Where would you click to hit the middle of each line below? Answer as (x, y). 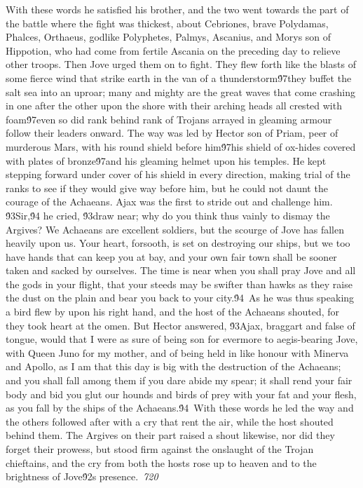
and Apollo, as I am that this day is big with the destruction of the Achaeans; (173, 366)
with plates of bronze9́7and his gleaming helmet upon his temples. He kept (166, 160)
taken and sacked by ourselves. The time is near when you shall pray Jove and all (181, 270)
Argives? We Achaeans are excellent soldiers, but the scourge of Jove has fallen (175, 229)
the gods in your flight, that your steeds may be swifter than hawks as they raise (179, 284)
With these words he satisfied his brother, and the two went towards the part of (177, 9)
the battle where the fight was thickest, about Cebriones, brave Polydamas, (167, 23)
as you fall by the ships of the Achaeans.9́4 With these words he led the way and (180, 408)
